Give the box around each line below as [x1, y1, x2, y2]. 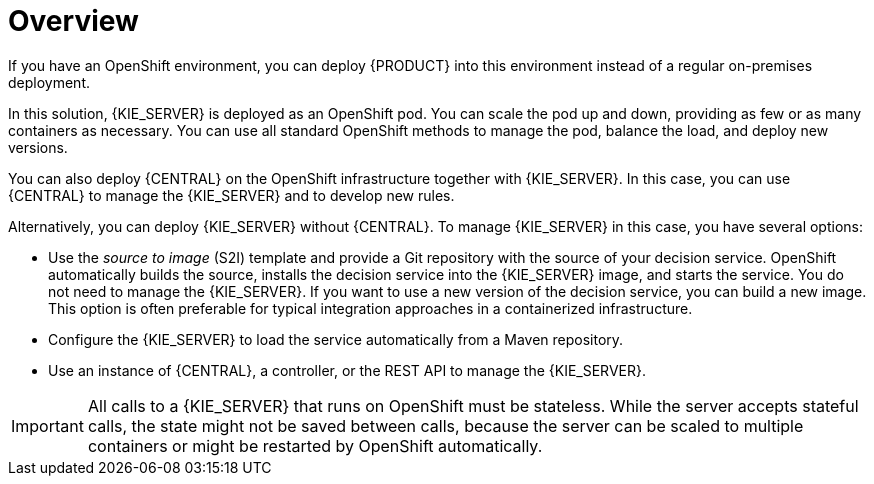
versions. [8, 138, 68, 156]
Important [11, 415, 84, 436]
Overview [8, 4, 139, 38]
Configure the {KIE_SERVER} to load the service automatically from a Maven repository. [48, 330, 624, 348]
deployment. [8, 73, 90, 91]
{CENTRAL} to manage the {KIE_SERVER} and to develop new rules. [8, 186, 455, 204]
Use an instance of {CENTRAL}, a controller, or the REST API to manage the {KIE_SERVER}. [48, 361, 646, 379]
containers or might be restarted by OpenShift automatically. [87, 435, 543, 456]
